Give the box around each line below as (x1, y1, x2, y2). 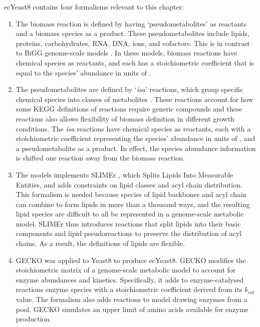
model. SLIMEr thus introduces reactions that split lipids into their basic (16, 218, 241, 228)
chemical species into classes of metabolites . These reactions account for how (16, 93, 253, 104)
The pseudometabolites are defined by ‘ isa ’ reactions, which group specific (16, 84, 243, 94)
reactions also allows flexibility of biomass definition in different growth (16, 113, 234, 123)
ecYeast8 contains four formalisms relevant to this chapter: (4, 1, 184, 11)
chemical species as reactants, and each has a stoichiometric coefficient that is (16, 57, 254, 67)
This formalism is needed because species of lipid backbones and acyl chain (16, 189, 246, 199)
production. (16, 313, 52, 324)
